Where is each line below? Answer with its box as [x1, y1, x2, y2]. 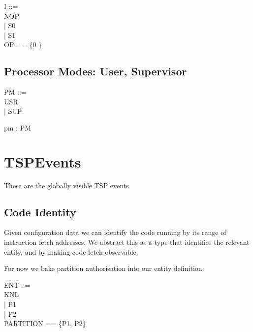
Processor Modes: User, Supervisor [4, 64, 187, 79]
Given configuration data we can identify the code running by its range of [4, 227, 226, 237]
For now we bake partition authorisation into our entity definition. [4, 263, 204, 273]
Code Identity [4, 204, 76, 219]
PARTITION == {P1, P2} [4, 318, 86, 329]
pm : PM [4, 122, 32, 133]
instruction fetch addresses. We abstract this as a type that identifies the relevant [4, 237, 250, 247]
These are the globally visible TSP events [4, 180, 129, 190]
